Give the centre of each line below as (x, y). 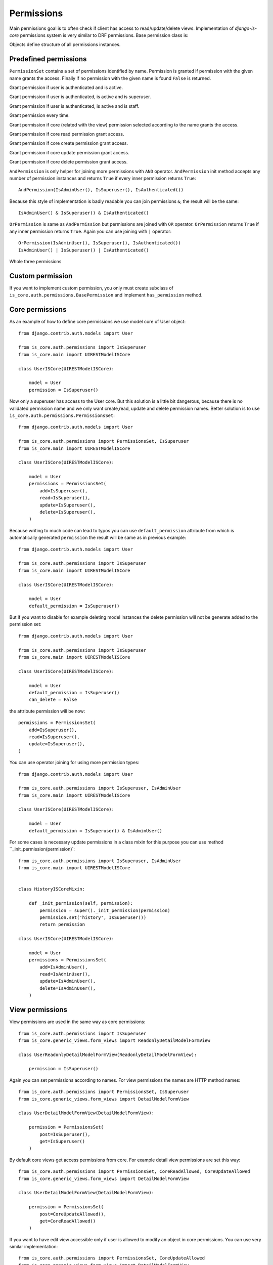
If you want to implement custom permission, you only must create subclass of (92, 288)
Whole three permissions (35, 262)
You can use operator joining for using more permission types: (74, 763)
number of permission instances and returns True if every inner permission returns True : (103, 178)
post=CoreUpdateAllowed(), (73, 1214)
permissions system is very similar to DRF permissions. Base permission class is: (104, 35)
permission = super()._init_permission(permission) (105, 910)
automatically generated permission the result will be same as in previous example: (98, 538)
